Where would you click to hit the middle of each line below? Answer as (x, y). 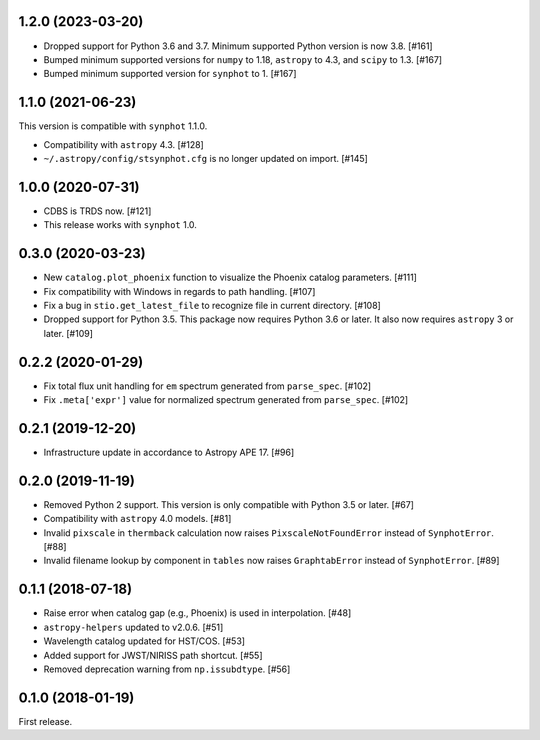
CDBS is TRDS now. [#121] (97, 211)
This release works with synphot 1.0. (120, 225)
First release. (45, 721)
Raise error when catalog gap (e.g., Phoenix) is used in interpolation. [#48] (197, 613)
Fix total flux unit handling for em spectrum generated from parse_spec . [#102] (207, 386)
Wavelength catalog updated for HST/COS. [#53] (144, 641)
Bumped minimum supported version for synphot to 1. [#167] (170, 74)
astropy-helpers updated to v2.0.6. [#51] (133, 627)
